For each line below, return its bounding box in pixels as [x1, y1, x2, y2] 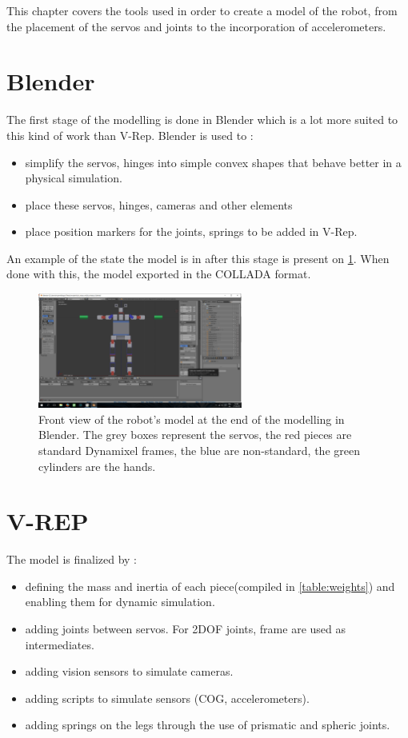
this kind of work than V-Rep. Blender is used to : [6, 126, 254, 143]
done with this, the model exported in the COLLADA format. [6, 265, 311, 282]
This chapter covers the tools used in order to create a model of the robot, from [6, 2, 398, 18]
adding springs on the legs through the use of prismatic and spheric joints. [25, 716, 390, 733]
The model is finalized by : [6, 551, 138, 568]
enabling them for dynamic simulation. [25, 593, 215, 610]
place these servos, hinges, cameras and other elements [25, 196, 293, 213]
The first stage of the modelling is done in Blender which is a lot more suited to [6, 111, 398, 128]
